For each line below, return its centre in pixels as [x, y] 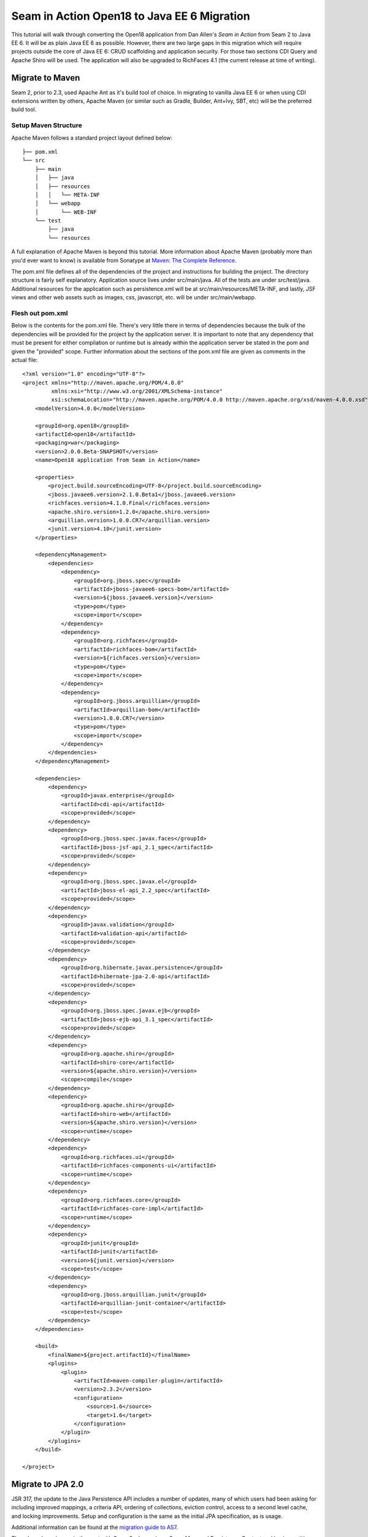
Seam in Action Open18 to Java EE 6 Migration [131, 16]
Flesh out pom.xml [40, 313]
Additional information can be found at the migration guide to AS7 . [94, 1527]
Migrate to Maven [46, 78]
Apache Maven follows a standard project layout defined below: [92, 138]
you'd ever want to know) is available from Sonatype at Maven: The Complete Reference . [124, 260]
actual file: [25, 360]
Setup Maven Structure [47, 125]
